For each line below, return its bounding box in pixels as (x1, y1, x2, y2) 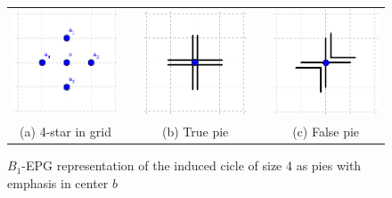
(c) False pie (292, 122, 360, 141)
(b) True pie (161, 122, 229, 141)
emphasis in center (7, 174, 109, 193)
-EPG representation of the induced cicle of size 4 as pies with (21, 156, 362, 175)
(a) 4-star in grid (20, 122, 111, 141)
